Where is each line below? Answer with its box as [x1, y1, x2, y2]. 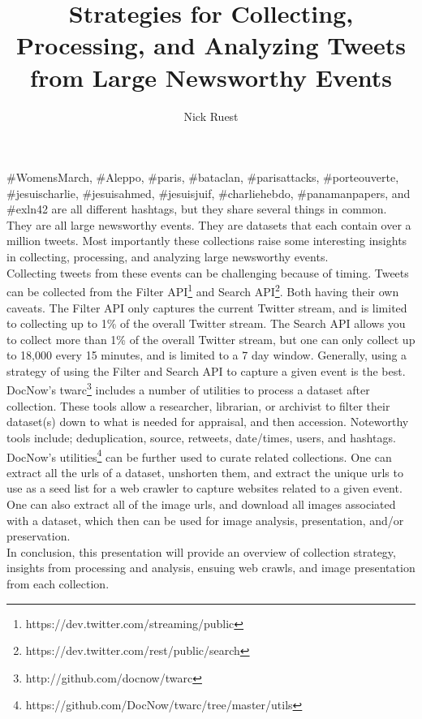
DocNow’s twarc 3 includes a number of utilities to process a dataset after [6, 379, 370, 398]
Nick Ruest [183, 107, 239, 124]
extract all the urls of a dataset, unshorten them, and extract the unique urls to [6, 463, 403, 480]
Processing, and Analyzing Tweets [15, 28, 407, 62]
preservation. [6, 527, 71, 545]
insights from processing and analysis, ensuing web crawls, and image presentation [6, 559, 416, 576]
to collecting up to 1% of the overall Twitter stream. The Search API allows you [6, 315, 406, 332]
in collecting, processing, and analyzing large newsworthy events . [6, 248, 329, 265]
